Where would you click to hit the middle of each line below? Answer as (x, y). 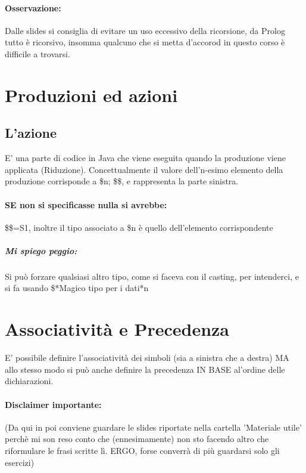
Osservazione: (33, 7)
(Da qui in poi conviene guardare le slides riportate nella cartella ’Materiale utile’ (153, 427)
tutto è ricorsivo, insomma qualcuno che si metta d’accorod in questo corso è (145, 42)
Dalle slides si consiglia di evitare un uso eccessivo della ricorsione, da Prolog (145, 30)
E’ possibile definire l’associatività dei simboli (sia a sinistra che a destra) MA (147, 358)
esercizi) (20, 462)
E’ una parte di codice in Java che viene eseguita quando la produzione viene (145, 158)
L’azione (31, 133)
